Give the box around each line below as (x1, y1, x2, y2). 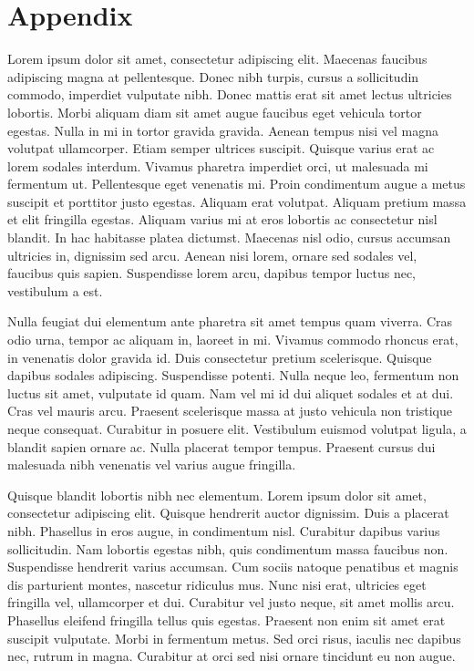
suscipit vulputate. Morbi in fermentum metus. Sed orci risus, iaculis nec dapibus (7, 628, 461, 647)
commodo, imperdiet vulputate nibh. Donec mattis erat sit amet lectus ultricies (7, 85, 452, 104)
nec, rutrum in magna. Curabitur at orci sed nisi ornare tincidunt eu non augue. (7, 646, 456, 666)
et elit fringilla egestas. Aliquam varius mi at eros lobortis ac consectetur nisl (7, 210, 438, 229)
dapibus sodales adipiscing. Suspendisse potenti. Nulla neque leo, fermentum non (7, 366, 459, 385)
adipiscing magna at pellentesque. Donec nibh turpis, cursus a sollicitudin (7, 67, 419, 86)
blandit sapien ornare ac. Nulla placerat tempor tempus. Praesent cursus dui (7, 437, 436, 456)
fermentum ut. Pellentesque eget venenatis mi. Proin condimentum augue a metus (7, 174, 466, 193)
